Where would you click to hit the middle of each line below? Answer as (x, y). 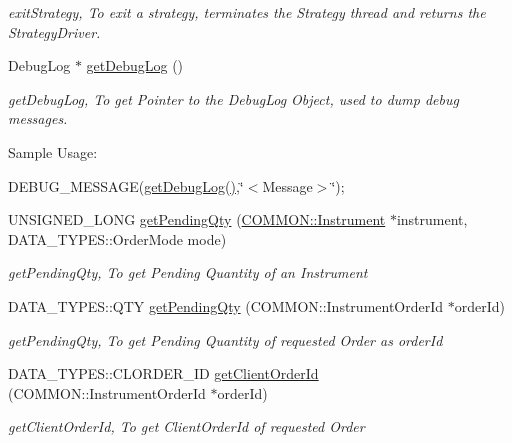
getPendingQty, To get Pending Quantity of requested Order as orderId (225, 339)
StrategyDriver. (54, 31)
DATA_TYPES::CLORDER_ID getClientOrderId (163, 373)
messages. (38, 118)
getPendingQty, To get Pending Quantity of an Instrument (188, 272)
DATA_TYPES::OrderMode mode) (117, 238)
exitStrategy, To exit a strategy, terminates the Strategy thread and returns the (247, 12)
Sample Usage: (53, 151)
